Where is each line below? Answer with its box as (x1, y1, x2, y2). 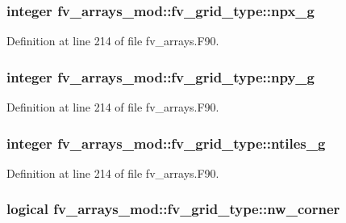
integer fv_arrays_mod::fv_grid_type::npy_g (6, 66, 315, 86)
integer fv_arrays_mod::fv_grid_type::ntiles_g (6, 133, 326, 153)
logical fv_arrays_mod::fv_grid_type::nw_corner (6, 199, 340, 219)
